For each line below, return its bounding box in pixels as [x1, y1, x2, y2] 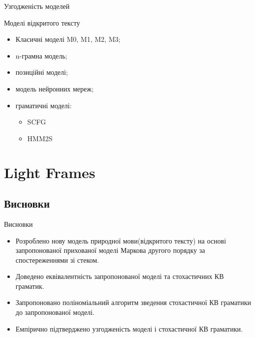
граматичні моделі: [15, 100, 72, 110]
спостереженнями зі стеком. [15, 254, 99, 265]
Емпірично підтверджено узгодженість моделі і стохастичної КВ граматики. [15, 323, 243, 334]
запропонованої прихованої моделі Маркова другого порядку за [15, 245, 205, 255]
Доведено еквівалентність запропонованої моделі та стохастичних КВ [15, 271, 224, 281]
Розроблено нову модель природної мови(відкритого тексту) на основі [15, 235, 226, 245]
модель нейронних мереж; [15, 83, 94, 93]
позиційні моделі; [15, 67, 68, 77]
